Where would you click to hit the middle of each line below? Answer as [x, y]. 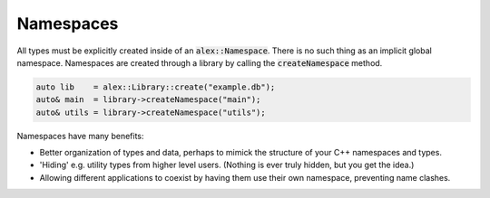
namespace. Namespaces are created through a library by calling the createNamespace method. [200, 62]
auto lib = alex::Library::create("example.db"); [156, 87]
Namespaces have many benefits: [80, 136]
